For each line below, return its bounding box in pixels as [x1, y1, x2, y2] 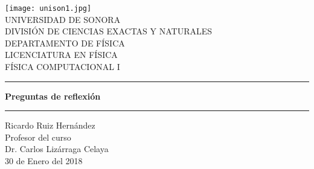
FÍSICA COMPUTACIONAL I [5, 60, 120, 73]
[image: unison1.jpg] [5, 4, 92, 13]
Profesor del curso [5, 130, 71, 143]
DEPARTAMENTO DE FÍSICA [5, 36, 125, 49]
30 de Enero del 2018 [5, 155, 83, 167]
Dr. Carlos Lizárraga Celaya [5, 142, 109, 155]
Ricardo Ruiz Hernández [5, 119, 95, 132]
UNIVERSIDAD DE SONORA [5, 13, 121, 25]
